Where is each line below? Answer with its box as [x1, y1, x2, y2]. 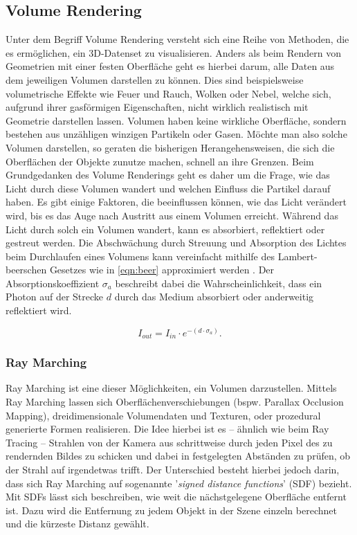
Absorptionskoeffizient [6, 275, 100, 290]
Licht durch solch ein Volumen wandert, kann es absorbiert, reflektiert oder [6, 221, 325, 236]
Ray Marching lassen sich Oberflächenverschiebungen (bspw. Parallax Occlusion [6, 394, 344, 408]
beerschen [6, 262, 47, 277]
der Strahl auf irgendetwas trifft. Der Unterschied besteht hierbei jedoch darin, [6, 462, 340, 476]
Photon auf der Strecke [6, 289, 104, 304]
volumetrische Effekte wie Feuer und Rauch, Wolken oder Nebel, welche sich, [6, 86, 331, 100]
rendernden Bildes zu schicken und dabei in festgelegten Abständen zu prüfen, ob [6, 448, 351, 463]
